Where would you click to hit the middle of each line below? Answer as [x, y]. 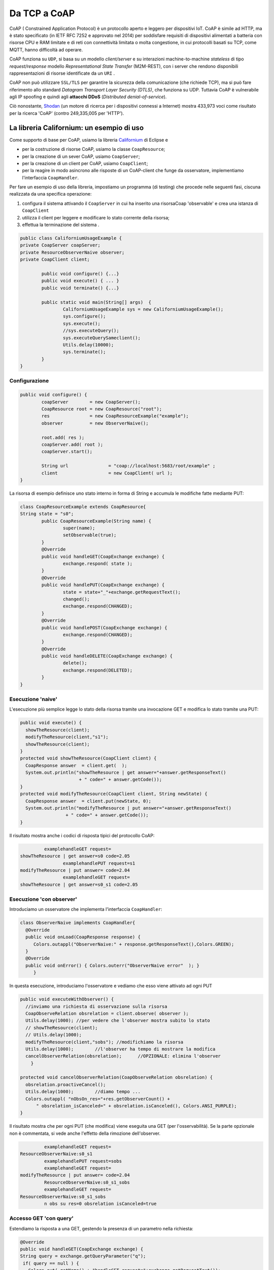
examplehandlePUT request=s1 [99, 863]
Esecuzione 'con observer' [43, 899]
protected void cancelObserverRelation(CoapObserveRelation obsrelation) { [116, 1077]
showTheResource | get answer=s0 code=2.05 [75, 856]
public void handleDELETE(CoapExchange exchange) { [107, 656]
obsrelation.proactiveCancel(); [66, 1084]
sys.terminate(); [84, 352]
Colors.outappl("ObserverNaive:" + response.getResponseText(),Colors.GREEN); [134, 944]
